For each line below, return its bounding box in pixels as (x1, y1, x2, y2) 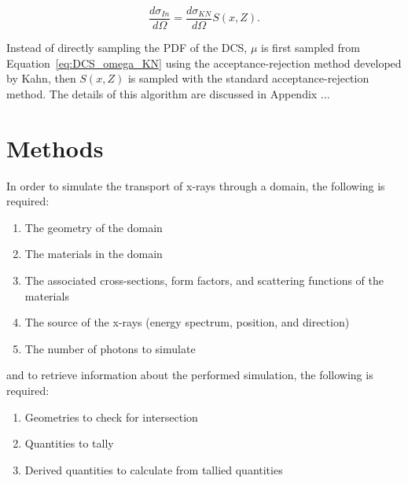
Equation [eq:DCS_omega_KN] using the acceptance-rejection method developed (6, 54, 402, 71)
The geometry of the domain (24, 219, 163, 235)
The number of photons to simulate (24, 340, 196, 356)
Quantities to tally (24, 435, 114, 452)
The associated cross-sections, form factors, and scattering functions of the (24, 271, 384, 288)
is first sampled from (261, 39, 360, 56)
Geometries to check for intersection (24, 408, 198, 425)
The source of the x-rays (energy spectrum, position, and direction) (24, 314, 350, 330)
